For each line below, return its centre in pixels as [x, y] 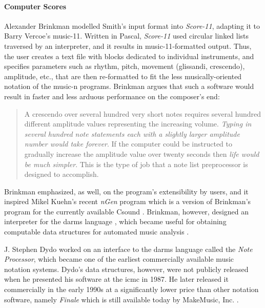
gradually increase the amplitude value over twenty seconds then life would [142, 153]
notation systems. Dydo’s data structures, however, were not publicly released [126, 269]
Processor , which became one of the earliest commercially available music [119, 259]
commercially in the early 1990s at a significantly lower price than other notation [131, 289]
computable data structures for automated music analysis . [97, 232]
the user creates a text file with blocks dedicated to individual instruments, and [129, 56]
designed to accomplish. [62, 174]
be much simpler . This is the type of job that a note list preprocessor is [136, 164]
